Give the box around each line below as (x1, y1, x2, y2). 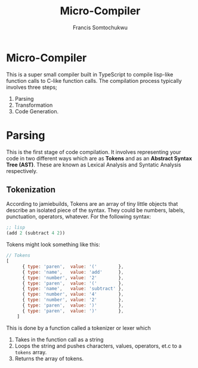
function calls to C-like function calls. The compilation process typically (6, 77, 182, 84)
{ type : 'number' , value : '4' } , (21, 291, 124, 298)
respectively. (6, 167, 38, 174)
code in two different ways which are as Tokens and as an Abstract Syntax (6, 154, 193, 162)
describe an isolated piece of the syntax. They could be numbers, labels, (6, 207, 185, 214)
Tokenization (6, 185, 55, 195)
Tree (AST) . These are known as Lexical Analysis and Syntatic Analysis (6, 161, 181, 168)
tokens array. (14, 348, 47, 355)
